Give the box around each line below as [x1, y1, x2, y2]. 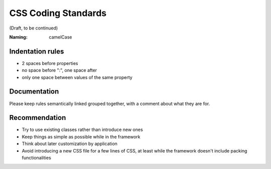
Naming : [9, 34, 28, 40]
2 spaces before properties [22, 60, 78, 66]
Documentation [9, 87, 59, 96]
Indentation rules [9, 47, 64, 55]
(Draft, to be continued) [9, 25, 58, 31]
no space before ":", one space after [22, 67, 97, 73]
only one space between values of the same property [22, 74, 132, 80]
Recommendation [9, 113, 66, 122]
